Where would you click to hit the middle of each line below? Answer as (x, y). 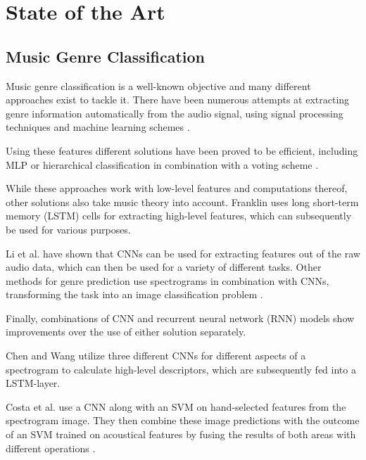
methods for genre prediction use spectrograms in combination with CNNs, (168, 280)
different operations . (51, 448)
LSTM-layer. (33, 383)
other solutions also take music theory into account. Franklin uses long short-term (182, 202)
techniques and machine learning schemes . (98, 127)
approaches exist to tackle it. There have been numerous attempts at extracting (178, 100)
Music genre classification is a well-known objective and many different (158, 85)
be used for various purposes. (68, 229)
